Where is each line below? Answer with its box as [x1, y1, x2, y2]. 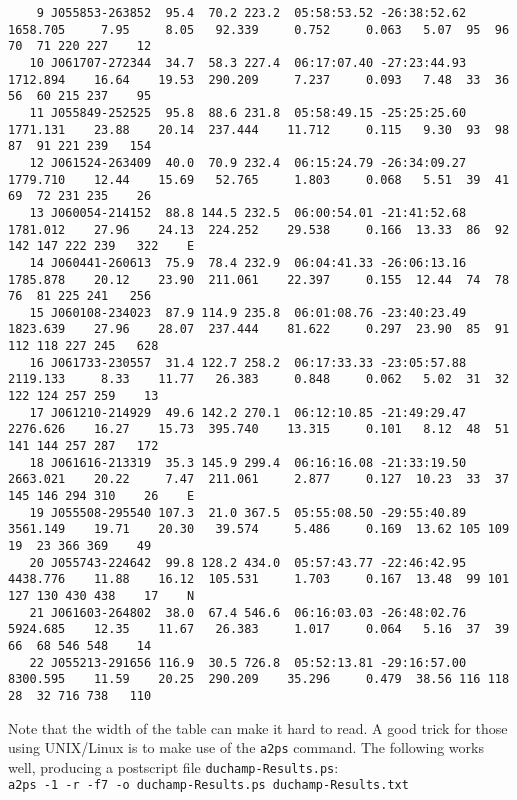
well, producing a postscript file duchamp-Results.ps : [8, 756, 339, 777]
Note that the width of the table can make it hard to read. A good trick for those [8, 717, 508, 738]
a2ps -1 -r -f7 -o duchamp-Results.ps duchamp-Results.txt [8, 778, 409, 793]
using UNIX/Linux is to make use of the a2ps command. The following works [8, 737, 484, 758]
